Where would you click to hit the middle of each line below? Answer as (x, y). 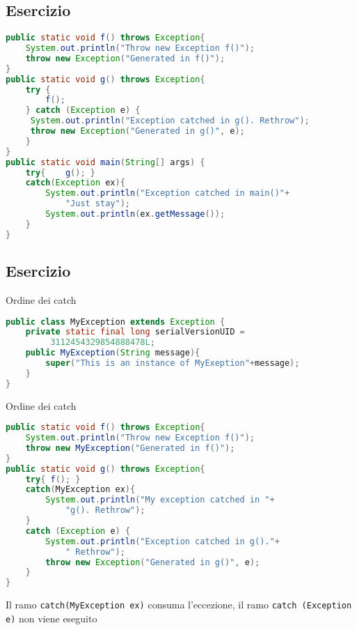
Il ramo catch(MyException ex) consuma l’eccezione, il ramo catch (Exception (179, 605)
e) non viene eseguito (51, 618)
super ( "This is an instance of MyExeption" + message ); (173, 363)
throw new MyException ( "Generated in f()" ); (130, 448)
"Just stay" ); (97, 204)
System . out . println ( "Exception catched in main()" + (168, 193)
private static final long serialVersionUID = (135, 332)
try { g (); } (60, 172)
